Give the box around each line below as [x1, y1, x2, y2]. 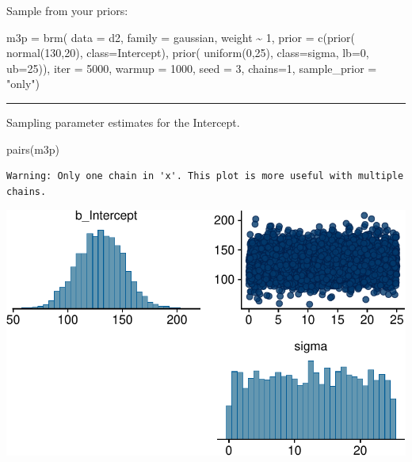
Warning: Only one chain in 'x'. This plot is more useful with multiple [6, 170, 404, 182]
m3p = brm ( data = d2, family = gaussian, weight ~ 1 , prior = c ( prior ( [6, 29, 356, 45]
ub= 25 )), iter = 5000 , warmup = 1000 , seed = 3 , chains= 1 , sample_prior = [6, 59, 377, 76]
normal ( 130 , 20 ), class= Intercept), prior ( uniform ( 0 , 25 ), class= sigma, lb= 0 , [6, 44, 369, 61]
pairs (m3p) [6, 140, 60, 157]
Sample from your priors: [6, 2, 128, 18]
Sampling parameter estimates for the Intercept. [6, 113, 240, 130]
